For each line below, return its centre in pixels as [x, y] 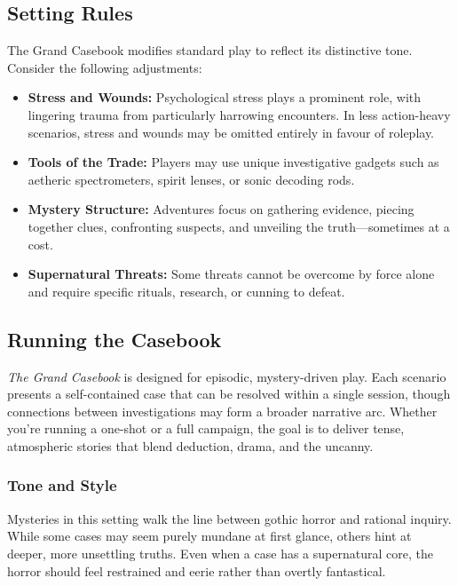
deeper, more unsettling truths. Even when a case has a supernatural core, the [220, 553]
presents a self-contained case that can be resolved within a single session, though [229, 394]
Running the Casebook [114, 339]
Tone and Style [62, 485]
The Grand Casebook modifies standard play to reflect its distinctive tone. [210, 50]
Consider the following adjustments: [105, 67]
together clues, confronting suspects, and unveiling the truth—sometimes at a [239, 226]
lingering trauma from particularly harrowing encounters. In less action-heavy [239, 114]
